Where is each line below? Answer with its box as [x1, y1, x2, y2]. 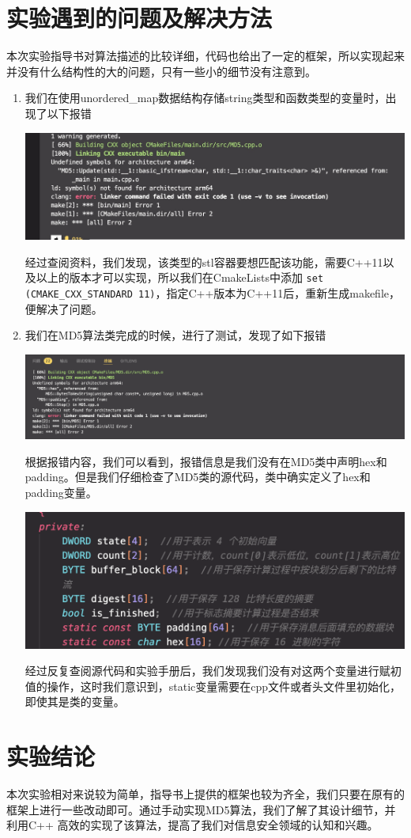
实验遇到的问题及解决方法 [6, 2, 273, 34]
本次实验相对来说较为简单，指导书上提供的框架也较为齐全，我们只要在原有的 [6, 786, 405, 802]
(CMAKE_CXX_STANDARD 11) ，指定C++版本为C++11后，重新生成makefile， [25, 285, 401, 301]
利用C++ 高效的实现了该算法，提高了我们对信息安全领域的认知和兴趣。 [6, 817, 379, 833]
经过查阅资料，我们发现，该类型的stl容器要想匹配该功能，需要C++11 [25, 253, 383, 270]
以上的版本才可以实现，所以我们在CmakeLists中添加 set [36, 269, 324, 286]
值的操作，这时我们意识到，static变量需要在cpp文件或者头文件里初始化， [25, 677, 402, 694]
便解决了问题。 [25, 300, 103, 317]
